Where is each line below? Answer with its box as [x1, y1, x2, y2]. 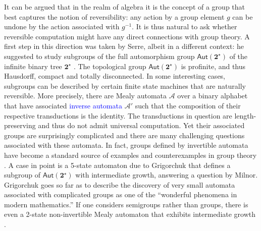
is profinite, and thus [181, 61, 246, 71]
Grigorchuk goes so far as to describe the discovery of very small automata [4, 179, 235, 190]
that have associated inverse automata [4, 100, 122, 110]
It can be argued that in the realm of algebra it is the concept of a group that [4, 2, 245, 12]
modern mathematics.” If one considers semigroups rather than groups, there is [4, 199, 248, 209]
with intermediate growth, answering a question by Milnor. [75, 169, 258, 180]
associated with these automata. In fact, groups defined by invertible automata [4, 140, 248, 150]
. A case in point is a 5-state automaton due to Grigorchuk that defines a [4, 159, 231, 170]
